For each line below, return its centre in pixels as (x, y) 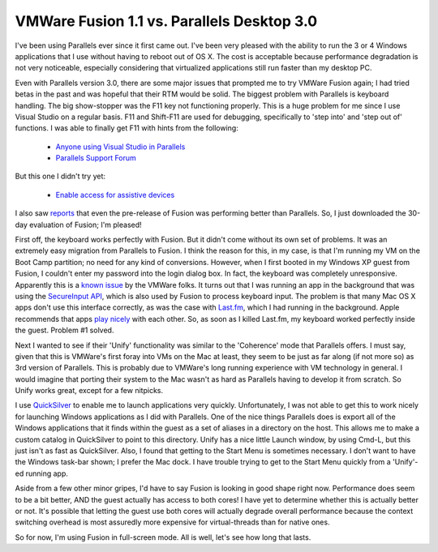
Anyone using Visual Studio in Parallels (120, 147)
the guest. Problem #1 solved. (64, 330)
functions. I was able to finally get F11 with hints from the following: (127, 128)
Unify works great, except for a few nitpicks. (89, 391)
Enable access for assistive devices (115, 195)
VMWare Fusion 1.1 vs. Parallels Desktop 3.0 (166, 21)
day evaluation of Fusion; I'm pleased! (78, 225)
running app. (47, 473)
